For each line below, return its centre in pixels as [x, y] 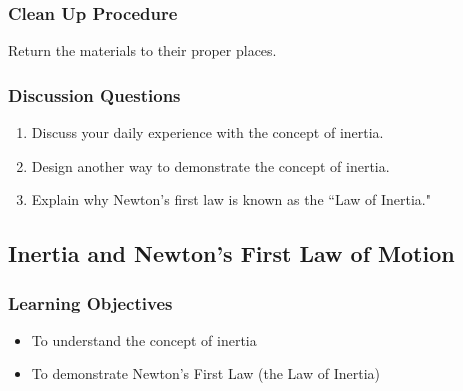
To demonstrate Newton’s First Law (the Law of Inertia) [205, 373]
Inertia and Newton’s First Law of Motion [231, 253]
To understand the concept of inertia [144, 339]
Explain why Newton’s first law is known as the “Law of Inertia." [231, 199]
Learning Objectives [90, 302]
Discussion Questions [94, 94]
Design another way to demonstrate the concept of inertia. [210, 165]
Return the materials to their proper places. [142, 50]
